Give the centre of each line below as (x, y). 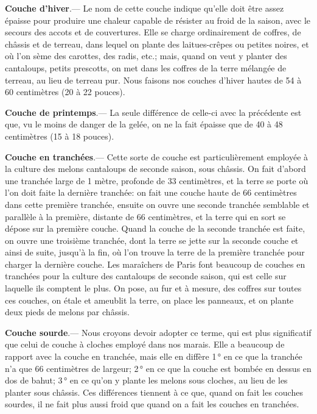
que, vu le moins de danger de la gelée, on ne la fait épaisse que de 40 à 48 (144, 124)
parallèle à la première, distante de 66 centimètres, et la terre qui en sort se (145, 216)
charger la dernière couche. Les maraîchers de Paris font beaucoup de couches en (155, 264)
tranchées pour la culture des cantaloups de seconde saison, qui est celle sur (146, 276)
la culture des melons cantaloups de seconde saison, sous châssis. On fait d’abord (155, 169)
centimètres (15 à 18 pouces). (60, 136)
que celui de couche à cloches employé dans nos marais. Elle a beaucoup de (145, 344)
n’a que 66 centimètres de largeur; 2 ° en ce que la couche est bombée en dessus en (158, 368)
